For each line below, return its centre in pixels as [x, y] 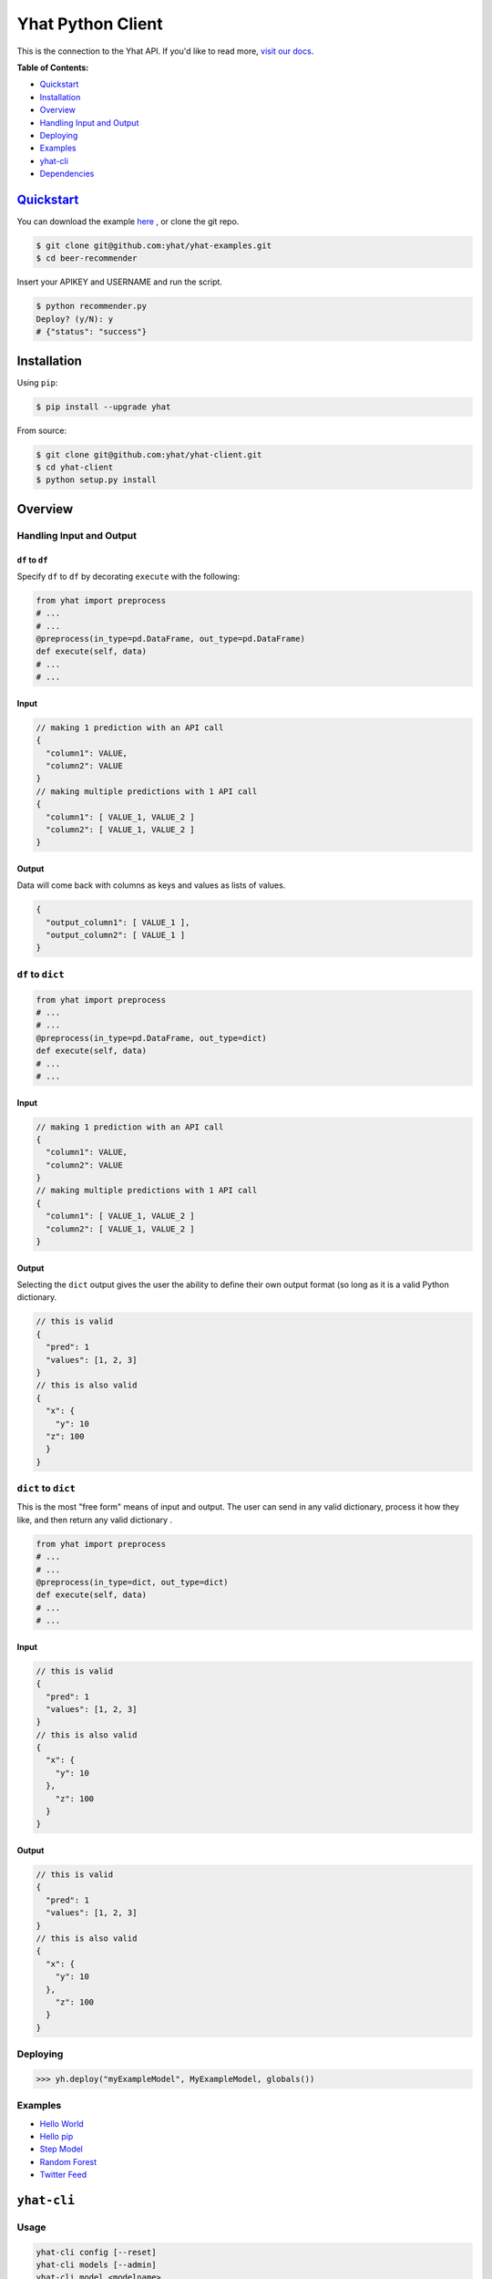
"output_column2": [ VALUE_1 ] [116, 935]
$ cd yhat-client [75, 467]
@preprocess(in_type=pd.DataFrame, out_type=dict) [152, 1038]
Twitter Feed [63, 2175]
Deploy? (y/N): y [75, 319]
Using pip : [37, 382]
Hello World [61, 2123]
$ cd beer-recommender [87, 258]
